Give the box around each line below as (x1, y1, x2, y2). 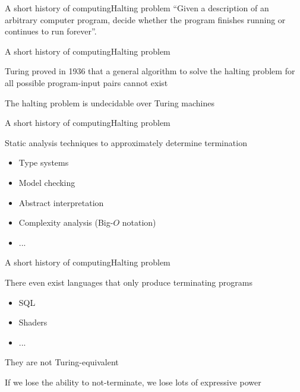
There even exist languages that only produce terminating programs (5, 276, 252, 288)
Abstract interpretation (18, 196, 104, 208)
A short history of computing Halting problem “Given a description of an (5, 2, 269, 14)
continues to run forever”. (5, 25, 97, 37)
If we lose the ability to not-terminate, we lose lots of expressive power (5, 375, 261, 388)
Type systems (18, 156, 69, 169)
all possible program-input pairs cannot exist (5, 76, 168, 88)
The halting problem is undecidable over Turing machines (5, 96, 215, 109)
